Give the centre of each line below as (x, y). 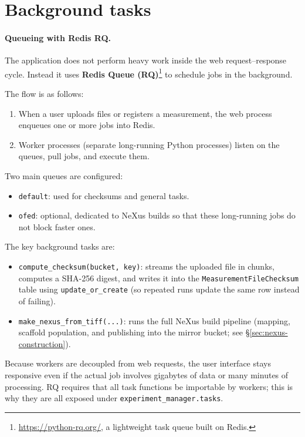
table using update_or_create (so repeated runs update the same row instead (159, 289)
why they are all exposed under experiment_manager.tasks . (114, 398)
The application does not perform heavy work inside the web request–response (146, 60)
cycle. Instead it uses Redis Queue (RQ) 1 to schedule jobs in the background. (149, 73)
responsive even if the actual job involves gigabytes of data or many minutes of (147, 375)
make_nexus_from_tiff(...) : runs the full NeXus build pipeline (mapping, (154, 320)
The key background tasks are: (60, 246)
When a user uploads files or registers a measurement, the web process (145, 113)
